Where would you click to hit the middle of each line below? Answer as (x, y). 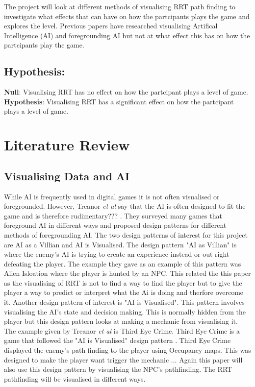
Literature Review (67, 145)
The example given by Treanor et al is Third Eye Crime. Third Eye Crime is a (122, 330)
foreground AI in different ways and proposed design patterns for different (115, 225)
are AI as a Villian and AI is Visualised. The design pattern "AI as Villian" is (120, 244)
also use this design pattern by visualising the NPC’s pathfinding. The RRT (118, 369)
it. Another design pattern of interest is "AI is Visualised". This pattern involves (124, 302)
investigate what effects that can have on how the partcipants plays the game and (127, 16)
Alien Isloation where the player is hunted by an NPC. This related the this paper (127, 273)
